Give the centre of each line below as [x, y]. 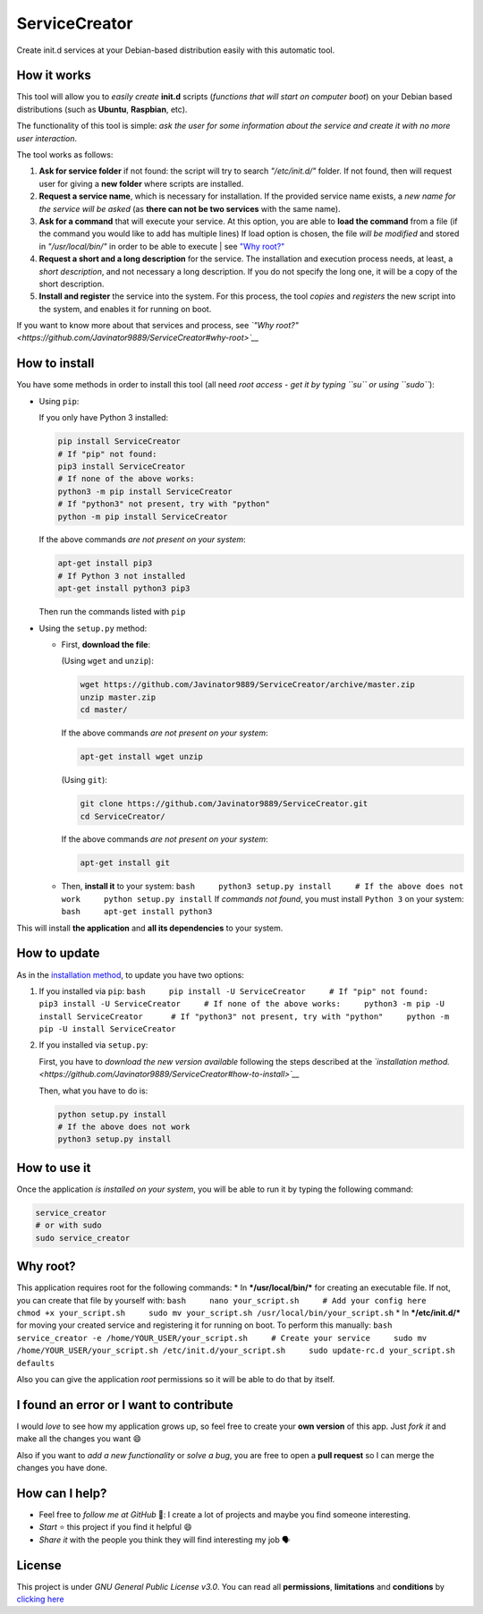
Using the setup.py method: [93, 628]
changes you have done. [62, 1468]
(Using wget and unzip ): [107, 661]
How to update [58, 953]
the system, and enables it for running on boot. [125, 309]
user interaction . [47, 138]
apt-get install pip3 [105, 563]
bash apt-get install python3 [137, 912]
